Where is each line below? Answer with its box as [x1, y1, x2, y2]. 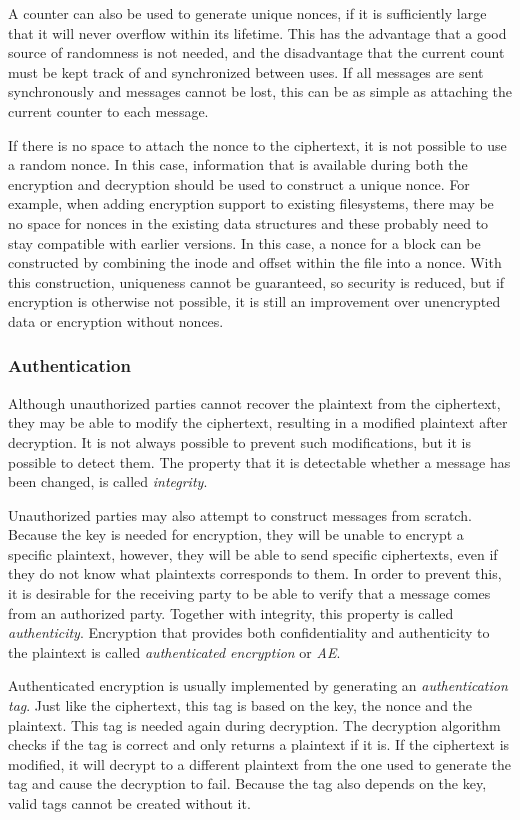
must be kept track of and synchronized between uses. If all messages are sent [8, 61, 484, 82]
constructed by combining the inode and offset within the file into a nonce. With [8, 252, 502, 273]
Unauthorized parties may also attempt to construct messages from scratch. [8, 504, 472, 525]
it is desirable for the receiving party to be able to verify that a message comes [8, 583, 491, 604]
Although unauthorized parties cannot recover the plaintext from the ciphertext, [8, 392, 501, 413]
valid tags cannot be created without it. [8, 793, 251, 813]
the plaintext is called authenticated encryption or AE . [8, 641, 341, 662]
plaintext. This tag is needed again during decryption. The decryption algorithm [8, 714, 501, 735]
